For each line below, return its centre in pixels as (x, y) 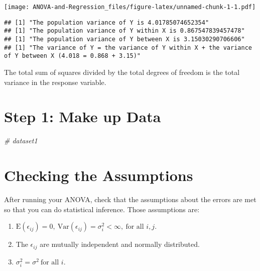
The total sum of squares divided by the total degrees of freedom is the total (122, 72)
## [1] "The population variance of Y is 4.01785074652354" (107, 22)
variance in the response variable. (55, 82)
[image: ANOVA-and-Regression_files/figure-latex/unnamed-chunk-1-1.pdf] (130, 7)
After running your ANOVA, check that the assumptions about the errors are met (130, 199)
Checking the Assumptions (99, 175)
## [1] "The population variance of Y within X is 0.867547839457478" (124, 31)
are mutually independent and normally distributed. (120, 244)
